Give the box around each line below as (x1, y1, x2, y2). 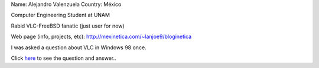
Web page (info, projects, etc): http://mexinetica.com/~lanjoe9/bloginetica (11, 33, 192, 40)
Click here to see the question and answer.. (11, 55, 116, 62)
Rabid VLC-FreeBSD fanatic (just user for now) (11, 22, 125, 29)
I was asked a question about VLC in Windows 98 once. (11, 44, 147, 51)
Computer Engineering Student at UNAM (11, 12, 110, 19)
